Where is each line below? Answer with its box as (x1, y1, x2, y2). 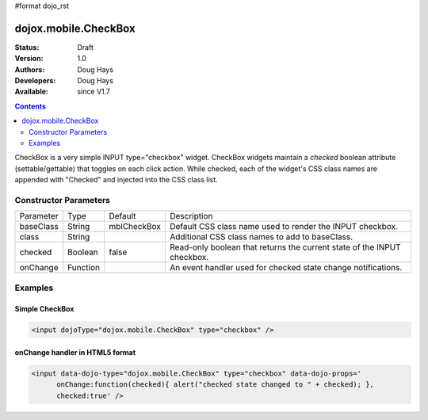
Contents (14, 101, 47, 111)
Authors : (14, 64, 45, 74)
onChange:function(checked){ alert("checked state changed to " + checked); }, (56, 380, 374, 389)
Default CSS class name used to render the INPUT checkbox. (169, 221, 399, 232)
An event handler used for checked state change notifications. (169, 262, 403, 273)
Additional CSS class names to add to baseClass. (169, 231, 353, 242)
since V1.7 (77, 87, 111, 97)
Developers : (14, 76, 56, 86)
